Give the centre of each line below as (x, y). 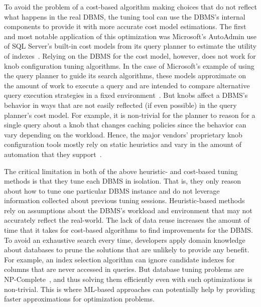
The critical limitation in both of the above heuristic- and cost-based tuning (121, 171)
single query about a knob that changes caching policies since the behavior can (125, 125)
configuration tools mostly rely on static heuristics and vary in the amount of (123, 144)
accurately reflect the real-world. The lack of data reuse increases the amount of (127, 220)
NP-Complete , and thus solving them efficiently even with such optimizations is (128, 279)
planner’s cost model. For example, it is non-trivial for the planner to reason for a (130, 115)
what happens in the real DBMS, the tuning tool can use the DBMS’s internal (125, 16)
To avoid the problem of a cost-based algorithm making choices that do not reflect (130, 7)
